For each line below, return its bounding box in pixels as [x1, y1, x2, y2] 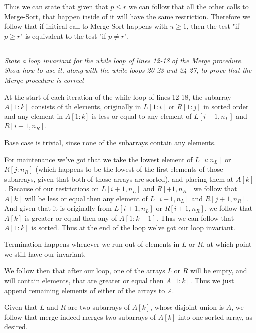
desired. [4, 321, 28, 332]
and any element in [4, 111, 63, 121]
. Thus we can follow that [156, 213, 234, 223]
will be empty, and [190, 265, 247, 276]
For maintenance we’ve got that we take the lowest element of [4, 154, 193, 164]
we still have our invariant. [4, 248, 86, 259]
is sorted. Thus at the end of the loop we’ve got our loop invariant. [31, 222, 235, 232]
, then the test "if [186, 21, 240, 31]
